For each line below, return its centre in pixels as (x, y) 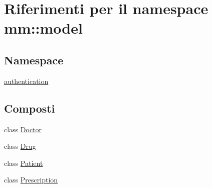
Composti (30, 108)
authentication (26, 81)
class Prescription (31, 180)
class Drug (20, 146)
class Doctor (23, 129)
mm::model (43, 28)
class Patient (24, 163)
